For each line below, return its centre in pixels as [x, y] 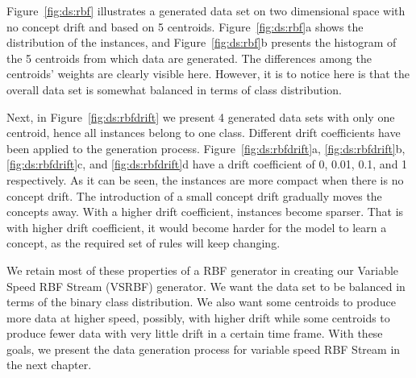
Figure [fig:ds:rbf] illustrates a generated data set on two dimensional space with [206, 10]
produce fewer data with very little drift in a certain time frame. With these [195, 333]
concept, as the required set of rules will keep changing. [144, 243]
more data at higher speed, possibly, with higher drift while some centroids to [198, 317]
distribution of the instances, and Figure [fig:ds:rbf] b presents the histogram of [202, 42]
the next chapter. [49, 365]
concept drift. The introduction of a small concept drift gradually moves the [194, 195]
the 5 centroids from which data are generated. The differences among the [189, 58]
